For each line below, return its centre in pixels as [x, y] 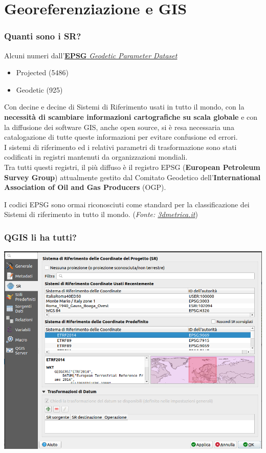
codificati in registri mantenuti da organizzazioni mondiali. [96, 157]
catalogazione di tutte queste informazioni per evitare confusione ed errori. [121, 137]
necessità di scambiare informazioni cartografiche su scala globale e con [131, 116]
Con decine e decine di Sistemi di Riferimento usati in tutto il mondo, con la [124, 107]
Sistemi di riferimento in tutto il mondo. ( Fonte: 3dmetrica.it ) [101, 214]
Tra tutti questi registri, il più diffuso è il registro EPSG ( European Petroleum [132, 167]
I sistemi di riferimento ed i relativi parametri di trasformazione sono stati [120, 147]
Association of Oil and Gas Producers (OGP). [85, 187]
